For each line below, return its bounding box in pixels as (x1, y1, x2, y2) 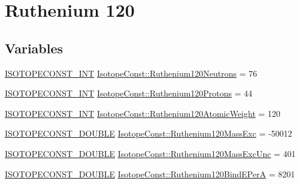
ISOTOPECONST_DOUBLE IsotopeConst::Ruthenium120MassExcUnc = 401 (5, 147, 296, 159)
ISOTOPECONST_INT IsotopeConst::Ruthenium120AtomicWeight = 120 (5, 107, 281, 119)
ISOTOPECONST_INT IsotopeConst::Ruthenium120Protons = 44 (5, 87, 253, 99)
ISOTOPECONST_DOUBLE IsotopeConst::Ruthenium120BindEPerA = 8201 (5, 167, 295, 180)
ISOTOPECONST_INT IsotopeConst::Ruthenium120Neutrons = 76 (5, 67, 257, 79)
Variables (5, 38, 63, 57)
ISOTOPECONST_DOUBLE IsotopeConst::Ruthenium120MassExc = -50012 (5, 127, 292, 140)
